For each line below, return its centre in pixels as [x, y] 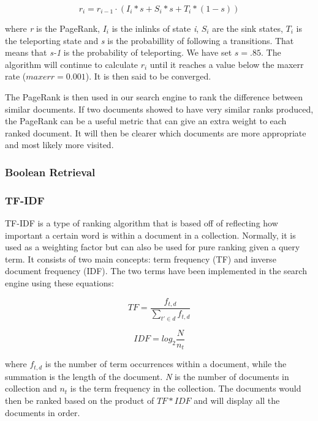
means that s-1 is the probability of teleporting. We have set [119, 52]
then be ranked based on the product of [80, 400]
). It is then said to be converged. [148, 76]
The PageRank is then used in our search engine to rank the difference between [154, 96]
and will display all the [237, 400]
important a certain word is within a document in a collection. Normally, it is [150, 235]
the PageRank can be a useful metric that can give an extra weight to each [146, 121]
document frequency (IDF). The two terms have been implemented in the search [156, 271]
